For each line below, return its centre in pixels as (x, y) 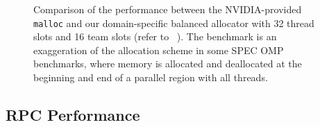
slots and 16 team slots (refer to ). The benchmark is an (155, 36)
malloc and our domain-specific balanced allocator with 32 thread (174, 23)
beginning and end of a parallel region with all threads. (151, 77)
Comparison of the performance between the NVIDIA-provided (168, 9)
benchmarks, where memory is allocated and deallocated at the (168, 63)
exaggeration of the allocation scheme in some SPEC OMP (159, 50)
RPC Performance (73, 115)
